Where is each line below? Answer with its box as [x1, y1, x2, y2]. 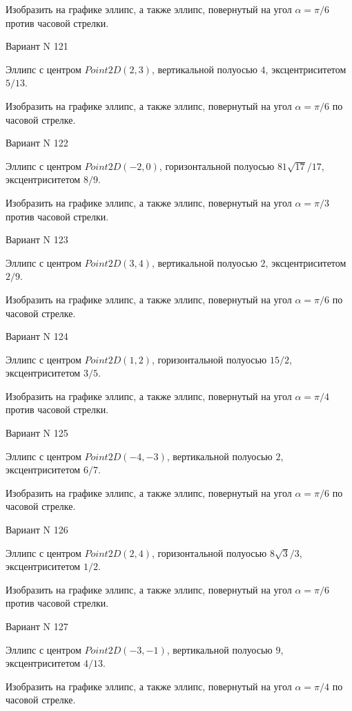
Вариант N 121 [6, 39, 68, 53]
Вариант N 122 [6, 135, 68, 150]
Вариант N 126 [6, 522, 68, 537]
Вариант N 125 [6, 426, 68, 440]
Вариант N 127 [6, 619, 68, 633]
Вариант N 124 [6, 329, 68, 343]
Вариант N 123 [6, 232, 68, 247]
